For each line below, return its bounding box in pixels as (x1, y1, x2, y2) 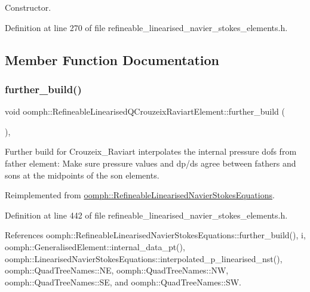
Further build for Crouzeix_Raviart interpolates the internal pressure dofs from (5, 145, 297, 158)
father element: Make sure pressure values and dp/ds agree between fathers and (5, 156, 296, 169)
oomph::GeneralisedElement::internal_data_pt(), (5, 240, 185, 253)
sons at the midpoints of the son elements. (5, 168, 159, 181)
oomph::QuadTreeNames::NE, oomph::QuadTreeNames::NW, (5, 264, 229, 276)
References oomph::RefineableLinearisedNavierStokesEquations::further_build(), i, (5, 229, 306, 241)
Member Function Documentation (5, 50, 220, 69)
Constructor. (5, 1, 51, 13)
